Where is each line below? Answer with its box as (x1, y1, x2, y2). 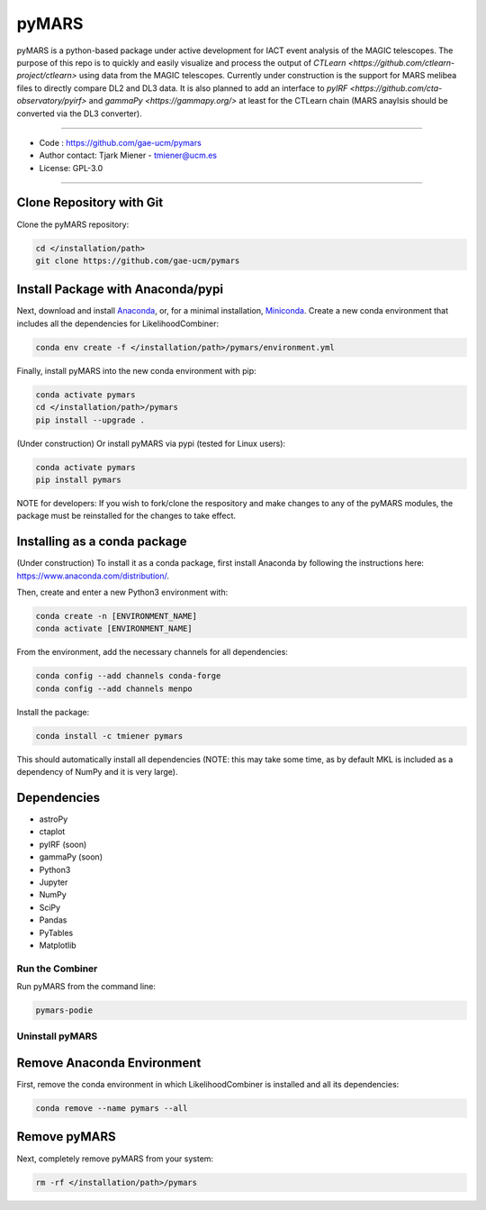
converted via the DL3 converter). (16, 108, 143, 119)
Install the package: (16, 706, 90, 717)
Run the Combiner (16, 962, 98, 975)
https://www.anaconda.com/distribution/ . (16, 570, 170, 581)
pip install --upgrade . (35, 414, 146, 425)
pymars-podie (35, 1005, 94, 1015)
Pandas (39, 914, 67, 925)
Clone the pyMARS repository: (16, 219, 130, 230)
